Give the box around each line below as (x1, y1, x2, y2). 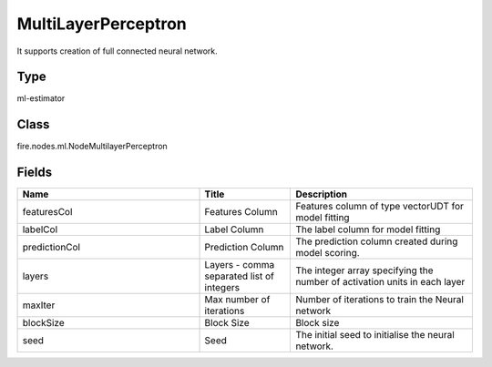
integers (204, 281, 241, 294)
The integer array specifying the (295, 264, 434, 277)
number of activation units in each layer (295, 276, 466, 289)
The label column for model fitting (295, 223, 441, 236)
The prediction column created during (295, 235, 458, 248)
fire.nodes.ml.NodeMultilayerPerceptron (16, 141, 168, 152)
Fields (16, 165, 53, 180)
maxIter (22, 299, 56, 311)
